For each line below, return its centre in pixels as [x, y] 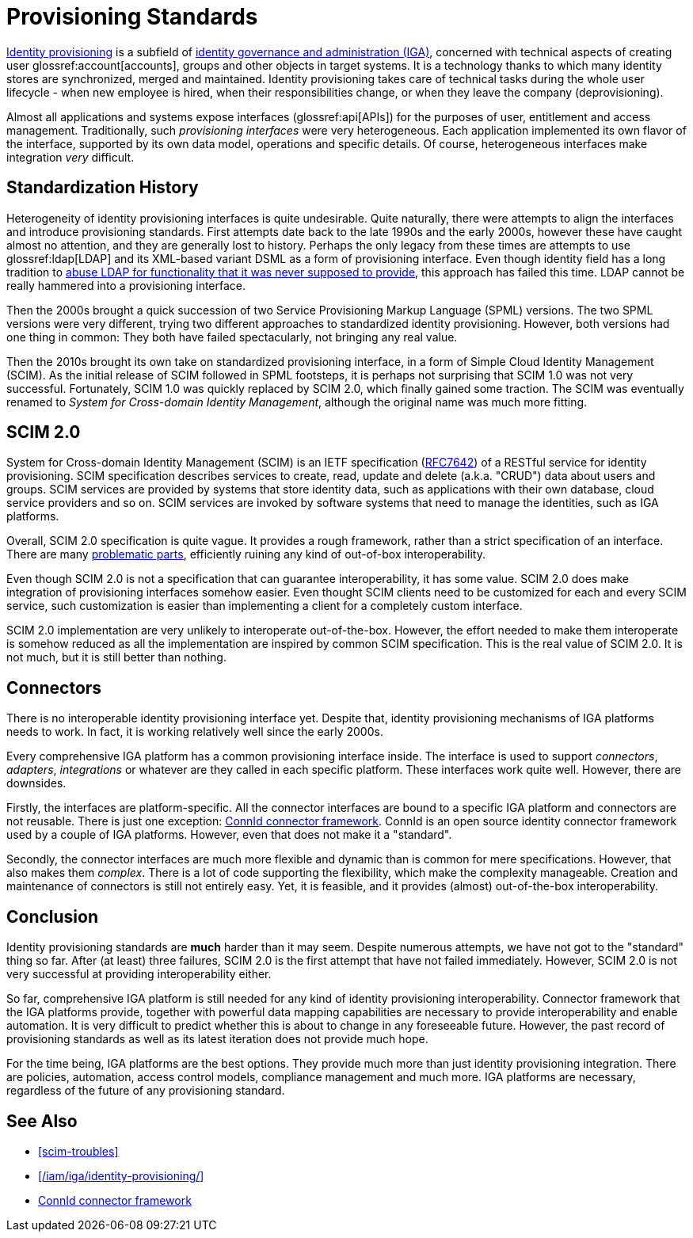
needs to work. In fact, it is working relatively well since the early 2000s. [195, 732]
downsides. [36, 783]
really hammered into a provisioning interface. [126, 285]
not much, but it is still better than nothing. [116, 657]
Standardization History [103, 188]
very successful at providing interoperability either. [139, 974]
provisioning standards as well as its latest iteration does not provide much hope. [217, 1039]
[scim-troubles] [78, 1151]
